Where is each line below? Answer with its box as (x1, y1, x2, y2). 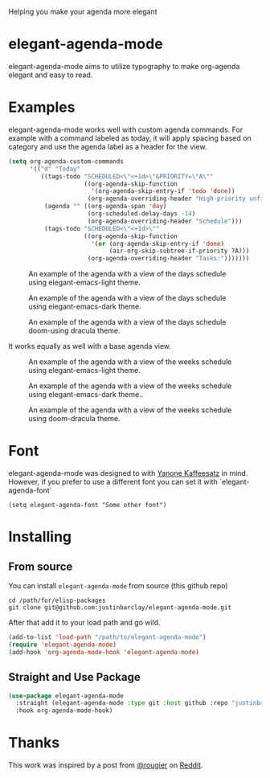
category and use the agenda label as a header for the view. (8, 141, 207, 151)
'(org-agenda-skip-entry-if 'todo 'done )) (91, 187, 235, 195)
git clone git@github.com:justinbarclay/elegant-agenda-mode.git (8, 604, 231, 612)
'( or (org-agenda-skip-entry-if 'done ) (91, 240, 225, 248)
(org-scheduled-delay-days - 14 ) (87, 210, 196, 218)
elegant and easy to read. (8, 70, 93, 80)
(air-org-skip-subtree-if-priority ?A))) (108, 247, 250, 256)
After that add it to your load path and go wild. (8, 618, 161, 628)
